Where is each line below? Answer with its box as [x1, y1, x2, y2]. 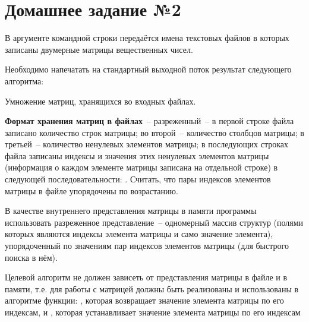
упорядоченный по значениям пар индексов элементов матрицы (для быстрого [5, 239, 289, 252]
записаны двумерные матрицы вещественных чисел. [5, 43, 193, 55]
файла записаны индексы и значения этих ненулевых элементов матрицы [5, 149, 269, 162]
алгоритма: [5, 74, 44, 87]
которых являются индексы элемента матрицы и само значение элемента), [5, 228, 273, 240]
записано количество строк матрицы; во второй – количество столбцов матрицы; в [5, 126, 304, 138]
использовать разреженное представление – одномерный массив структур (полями [5, 216, 304, 228]
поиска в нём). [5, 251, 58, 263]
